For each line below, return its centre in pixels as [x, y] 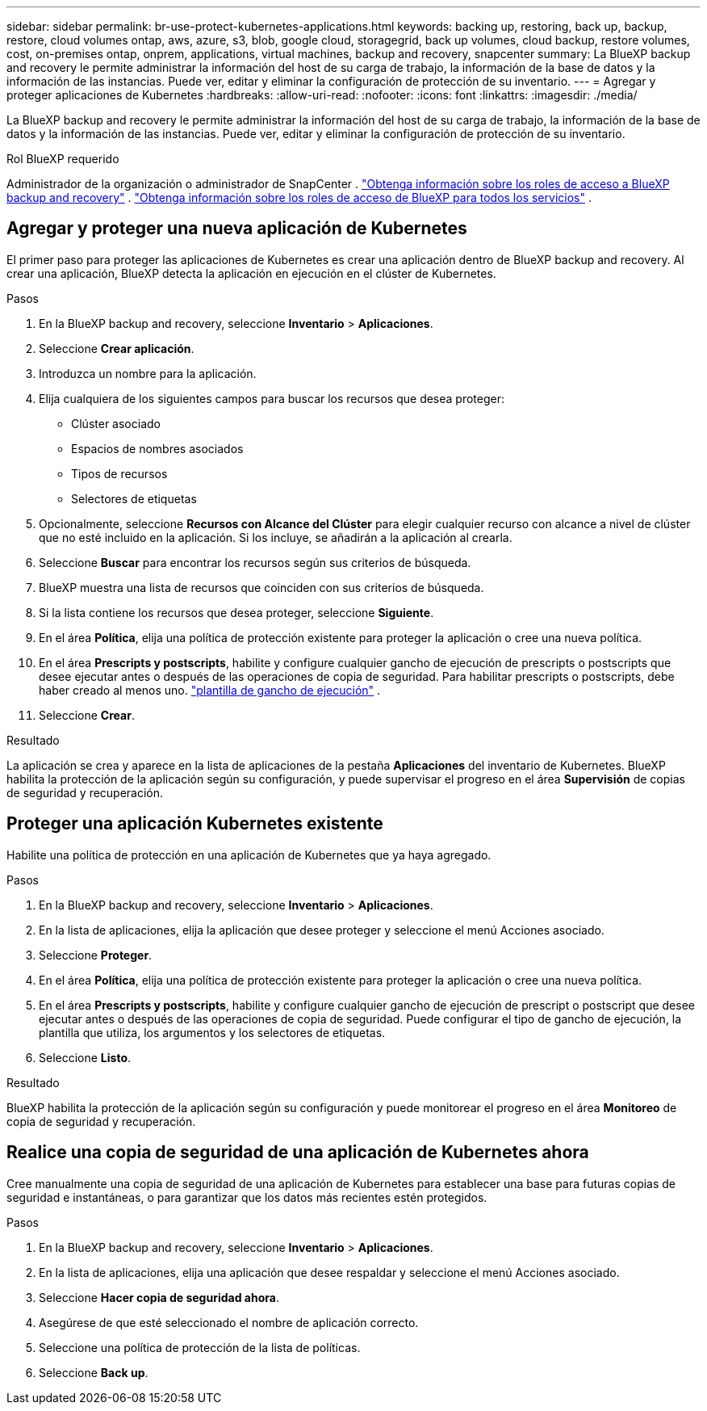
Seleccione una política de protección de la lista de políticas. [200, 1347]
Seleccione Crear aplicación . [117, 348]
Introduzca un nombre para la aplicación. [148, 373]
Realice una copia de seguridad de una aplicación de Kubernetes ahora [298, 1153]
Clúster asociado [116, 423]
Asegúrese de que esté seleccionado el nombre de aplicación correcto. [229, 1322]
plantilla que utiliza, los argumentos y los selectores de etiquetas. [212, 1032]
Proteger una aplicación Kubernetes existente [195, 824]
